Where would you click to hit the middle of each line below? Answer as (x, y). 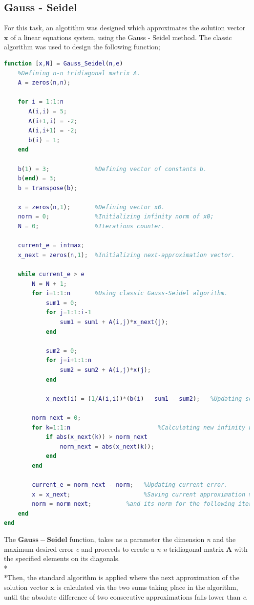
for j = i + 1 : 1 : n (69, 360)
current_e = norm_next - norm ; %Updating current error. (130, 485)
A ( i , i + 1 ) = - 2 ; (53, 131)
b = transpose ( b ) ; (48, 188)
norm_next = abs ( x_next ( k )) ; (107, 446)
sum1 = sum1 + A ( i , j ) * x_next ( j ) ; (114, 322)
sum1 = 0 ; (62, 303)
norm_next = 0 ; (56, 418)
